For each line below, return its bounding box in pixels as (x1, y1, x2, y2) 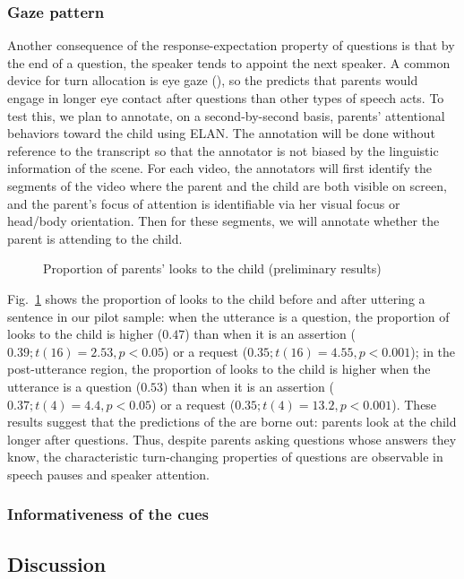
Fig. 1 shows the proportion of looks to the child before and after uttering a (7, 289, 425, 307)
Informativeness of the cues (7, 503, 209, 525)
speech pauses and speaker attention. (7, 464, 210, 483)
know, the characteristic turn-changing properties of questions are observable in (7, 447, 443, 466)
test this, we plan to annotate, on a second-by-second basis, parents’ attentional (7, 106, 445, 125)
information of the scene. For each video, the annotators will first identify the (7, 159, 432, 177)
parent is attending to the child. (7, 229, 183, 247)
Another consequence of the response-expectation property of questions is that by (7, 36, 455, 55)
